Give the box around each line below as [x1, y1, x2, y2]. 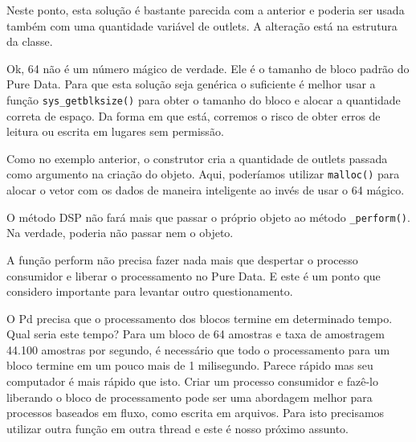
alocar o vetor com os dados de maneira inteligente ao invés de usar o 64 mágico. [6, 182, 405, 198]
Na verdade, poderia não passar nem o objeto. [6, 224, 234, 241]
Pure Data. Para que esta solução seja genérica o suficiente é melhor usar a [6, 76, 376, 92]
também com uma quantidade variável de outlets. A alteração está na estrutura [6, 17, 398, 34]
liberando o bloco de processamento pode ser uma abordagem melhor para [6, 388, 373, 405]
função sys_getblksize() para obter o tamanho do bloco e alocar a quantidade [6, 91, 401, 108]
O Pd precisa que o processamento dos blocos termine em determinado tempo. [6, 309, 393, 326]
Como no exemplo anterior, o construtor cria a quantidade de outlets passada [6, 149, 388, 166]
